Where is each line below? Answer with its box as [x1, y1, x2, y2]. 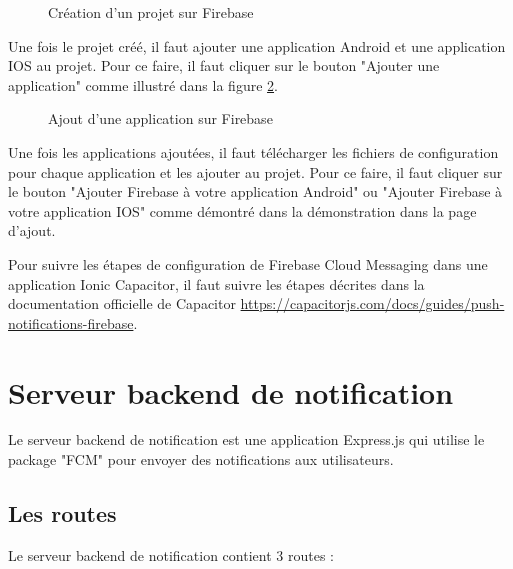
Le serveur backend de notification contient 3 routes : [8, 544, 334, 565]
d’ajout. [8, 220, 56, 241]
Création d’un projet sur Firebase [48, 2, 254, 22]
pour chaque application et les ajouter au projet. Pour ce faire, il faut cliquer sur [8, 161, 503, 182]
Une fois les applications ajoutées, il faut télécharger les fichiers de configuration [8, 141, 499, 162]
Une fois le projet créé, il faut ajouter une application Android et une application [8, 35, 506, 56]
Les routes [8, 498, 117, 529]
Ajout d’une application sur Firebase [48, 108, 273, 129]
